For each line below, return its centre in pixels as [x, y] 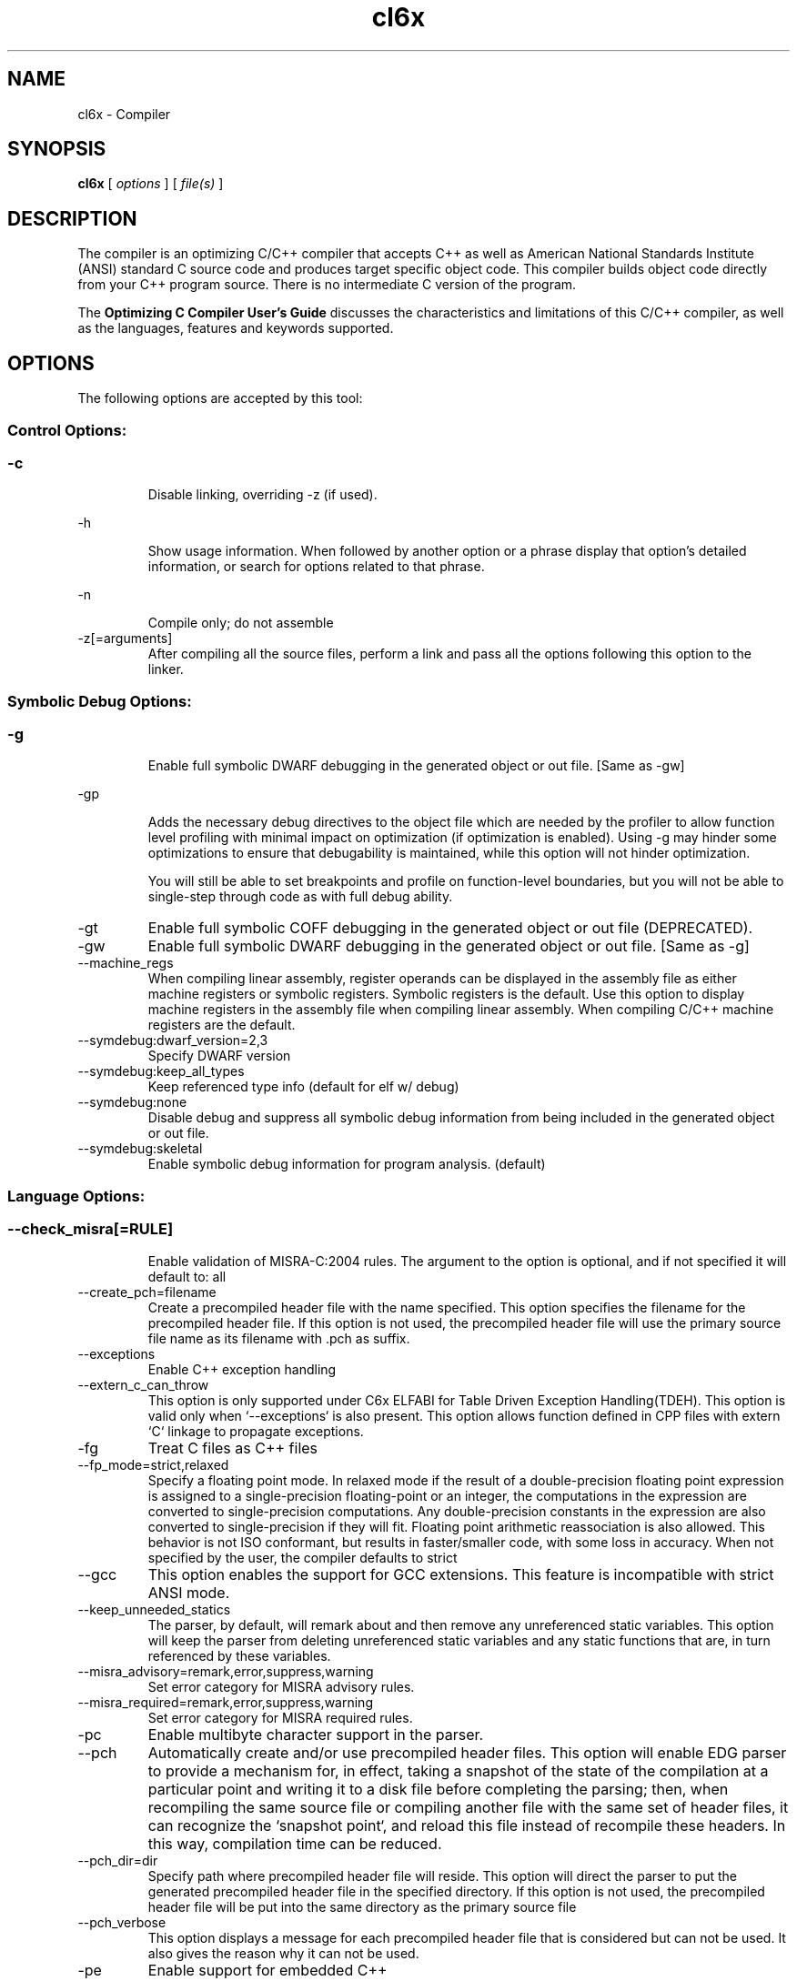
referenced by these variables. [239, 1655]
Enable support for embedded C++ [267, 1970]
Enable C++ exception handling [242, 1369]
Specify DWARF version [219, 1056]
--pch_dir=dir [118, 1860]
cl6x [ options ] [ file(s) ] [151, 184]
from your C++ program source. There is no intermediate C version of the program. [327, 285]
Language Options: [76, 1196]
